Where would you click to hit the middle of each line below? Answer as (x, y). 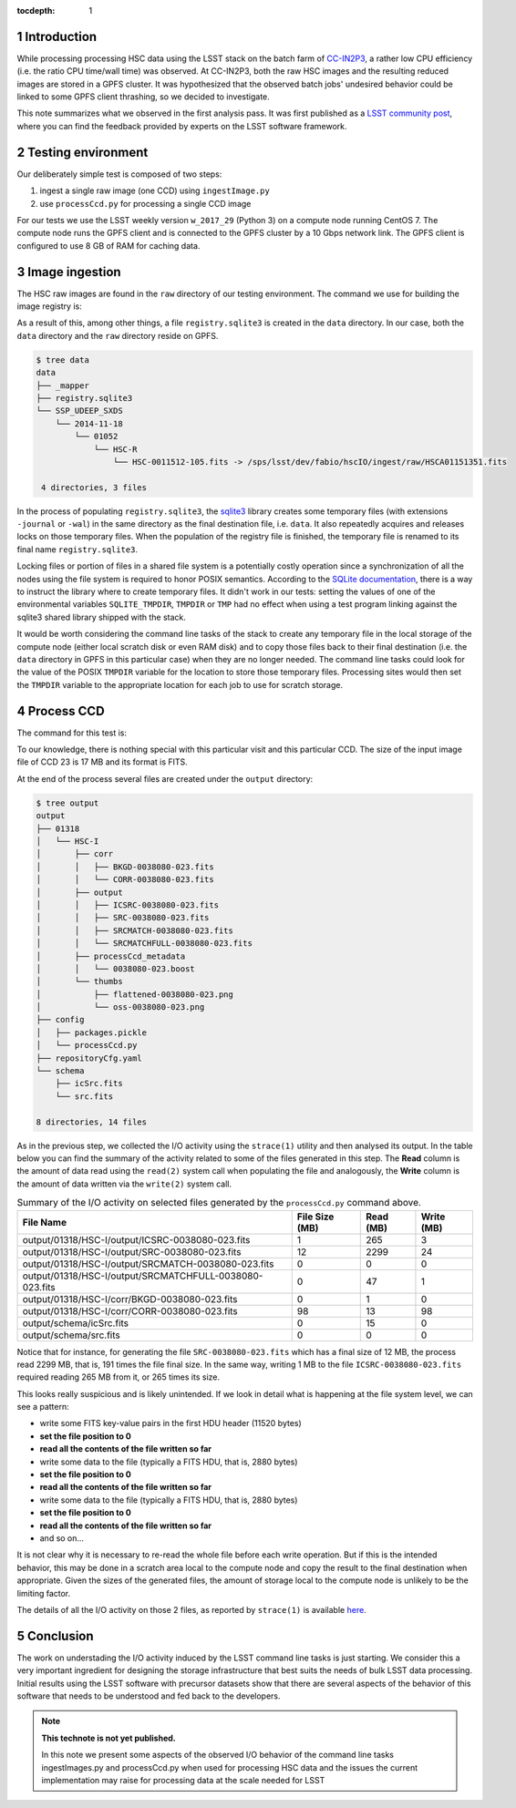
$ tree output (67, 803)
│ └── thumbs (79, 981)
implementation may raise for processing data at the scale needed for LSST (183, 1780)
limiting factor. (44, 1593)
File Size (315, 1217)
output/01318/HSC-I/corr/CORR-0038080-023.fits (130, 1310)
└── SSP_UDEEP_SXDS (79, 411)
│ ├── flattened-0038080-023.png (135, 994)
